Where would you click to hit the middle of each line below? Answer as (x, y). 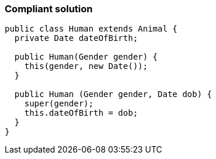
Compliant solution (49, 9)
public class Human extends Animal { (91, 29)
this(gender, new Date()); (86, 66)
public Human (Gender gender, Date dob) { (113, 94)
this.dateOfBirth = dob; (81, 113)
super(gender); (59, 104)
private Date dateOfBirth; (76, 38)
